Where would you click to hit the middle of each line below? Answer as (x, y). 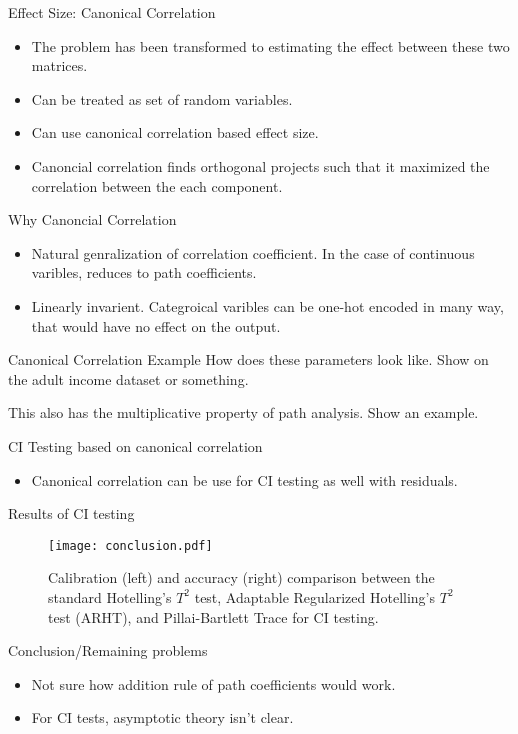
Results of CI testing (71, 513)
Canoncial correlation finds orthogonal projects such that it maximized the (260, 165)
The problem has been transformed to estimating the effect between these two (270, 45)
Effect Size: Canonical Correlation (112, 12)
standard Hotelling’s (110, 596)
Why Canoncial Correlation (92, 219)
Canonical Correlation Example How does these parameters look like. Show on (248, 359)
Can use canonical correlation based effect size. (175, 132)
